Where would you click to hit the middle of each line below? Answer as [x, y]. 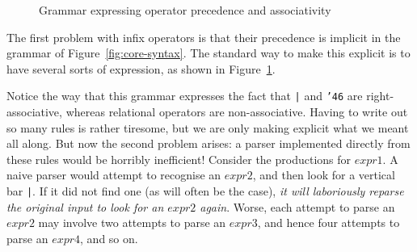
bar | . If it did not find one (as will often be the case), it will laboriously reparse [205, 191]
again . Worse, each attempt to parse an [297, 206]
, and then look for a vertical [324, 175]
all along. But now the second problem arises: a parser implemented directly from [208, 143]
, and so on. [109, 238]
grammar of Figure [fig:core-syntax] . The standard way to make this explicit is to [208, 53]
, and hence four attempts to [329, 223]
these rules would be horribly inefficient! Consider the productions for [179, 159]
